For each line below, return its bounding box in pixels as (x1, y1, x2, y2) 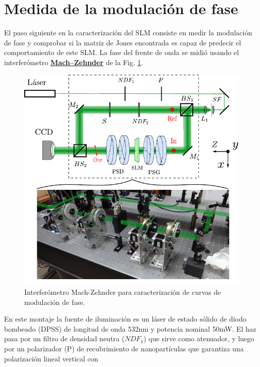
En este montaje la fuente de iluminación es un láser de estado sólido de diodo (4, 313, 246, 324)
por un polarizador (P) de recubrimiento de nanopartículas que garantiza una (4, 343, 244, 354)
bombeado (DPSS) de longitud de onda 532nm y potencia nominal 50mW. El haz (4, 323, 256, 334)
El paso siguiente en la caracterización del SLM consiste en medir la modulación (4, 27, 252, 38)
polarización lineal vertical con (4, 353, 98, 363)
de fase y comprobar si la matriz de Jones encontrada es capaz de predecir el (4, 37, 241, 47)
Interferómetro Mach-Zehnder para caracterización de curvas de (24, 287, 221, 297)
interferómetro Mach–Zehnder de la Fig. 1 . (4, 57, 143, 67)
